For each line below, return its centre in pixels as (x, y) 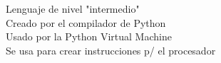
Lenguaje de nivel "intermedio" (73, 8)
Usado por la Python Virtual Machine (89, 36)
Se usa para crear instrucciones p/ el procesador (111, 50)
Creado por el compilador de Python (86, 22)
